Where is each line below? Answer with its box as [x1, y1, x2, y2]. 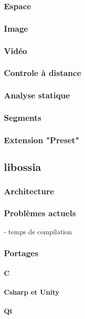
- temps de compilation [4, 226, 72, 236]
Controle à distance [4, 67, 81, 79]
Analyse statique [4, 89, 70, 101]
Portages [4, 247, 39, 259]
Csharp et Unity [4, 286, 59, 297]
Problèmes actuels [4, 207, 76, 219]
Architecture [4, 185, 54, 197]
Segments [4, 112, 42, 124]
